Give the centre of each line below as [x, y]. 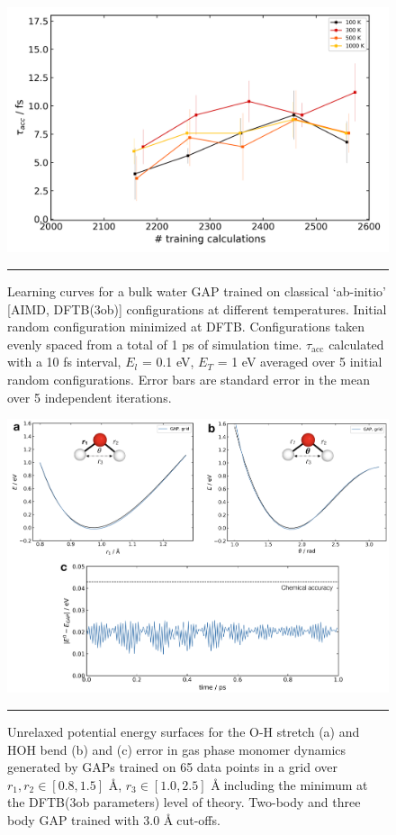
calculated [356, 344]
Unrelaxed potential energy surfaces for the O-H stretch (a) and [184, 732]
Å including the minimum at [289, 784]
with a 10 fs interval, [64, 362]
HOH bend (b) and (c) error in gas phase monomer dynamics [177, 749]
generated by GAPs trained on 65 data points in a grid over [172, 767]
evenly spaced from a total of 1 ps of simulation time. [155, 344]
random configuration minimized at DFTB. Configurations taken [186, 327]
